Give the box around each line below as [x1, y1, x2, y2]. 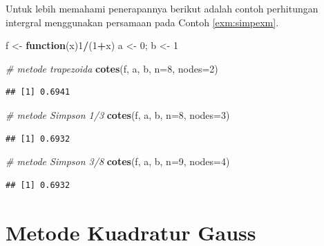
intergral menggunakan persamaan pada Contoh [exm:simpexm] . [6, 15, 279, 29]
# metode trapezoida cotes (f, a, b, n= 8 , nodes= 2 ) [6, 61, 218, 75]
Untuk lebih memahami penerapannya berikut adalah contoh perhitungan [6, 1, 318, 15]
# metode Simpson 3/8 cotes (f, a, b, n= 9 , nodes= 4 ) [6, 154, 230, 169]
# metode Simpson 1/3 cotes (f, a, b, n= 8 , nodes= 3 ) [6, 107, 230, 122]
